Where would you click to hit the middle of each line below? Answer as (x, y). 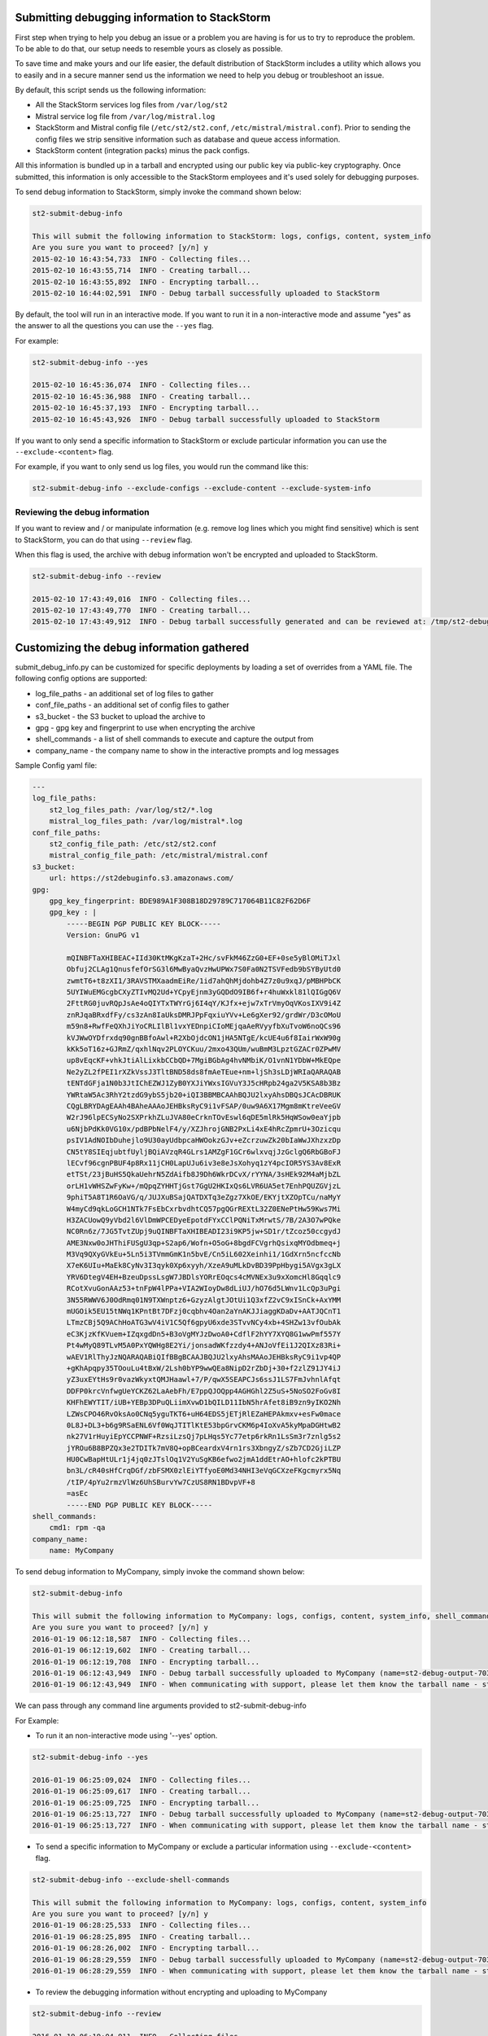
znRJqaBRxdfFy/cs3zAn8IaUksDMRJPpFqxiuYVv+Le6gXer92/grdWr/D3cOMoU (204, 1015)
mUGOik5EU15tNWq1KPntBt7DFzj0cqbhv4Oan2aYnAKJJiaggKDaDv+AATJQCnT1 (204, 1312)
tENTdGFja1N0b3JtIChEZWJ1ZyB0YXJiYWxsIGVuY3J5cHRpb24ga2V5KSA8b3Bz (204, 1084)
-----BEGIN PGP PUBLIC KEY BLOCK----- (144, 924)
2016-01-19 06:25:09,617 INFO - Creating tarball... (142, 1791)
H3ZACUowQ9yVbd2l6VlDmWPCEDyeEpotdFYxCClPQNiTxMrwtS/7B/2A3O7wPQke (204, 1220)
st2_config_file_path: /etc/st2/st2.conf (133, 844)
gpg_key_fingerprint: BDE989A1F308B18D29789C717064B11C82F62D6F (180, 901)
